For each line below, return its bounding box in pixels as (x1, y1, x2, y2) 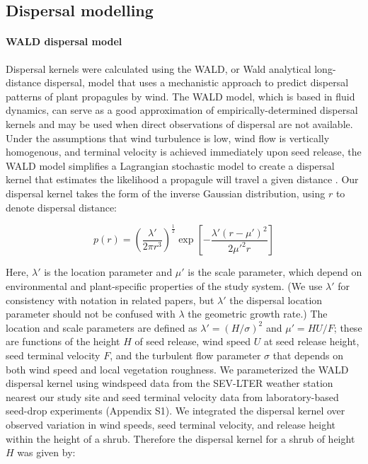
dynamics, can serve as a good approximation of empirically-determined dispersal (6, 103, 358, 117)
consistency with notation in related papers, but (6, 292, 214, 307)
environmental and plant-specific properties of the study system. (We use (6, 279, 323, 294)
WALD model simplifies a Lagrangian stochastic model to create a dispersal (6, 158, 335, 173)
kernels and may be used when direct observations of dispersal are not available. (6, 116, 353, 131)
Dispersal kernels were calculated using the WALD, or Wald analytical (6, 61, 311, 76)
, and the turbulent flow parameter (110, 348, 261, 363)
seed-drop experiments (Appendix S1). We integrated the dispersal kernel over (6, 403, 345, 418)
